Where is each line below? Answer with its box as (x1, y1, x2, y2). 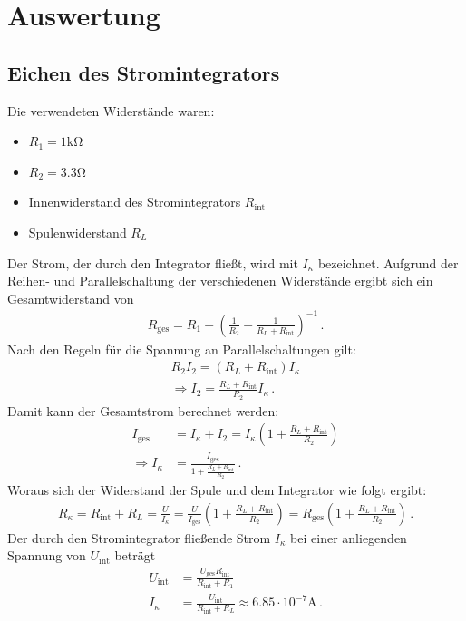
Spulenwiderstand (28, 222, 127, 241)
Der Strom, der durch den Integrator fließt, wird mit (7, 253, 298, 272)
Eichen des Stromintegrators (7, 58, 280, 86)
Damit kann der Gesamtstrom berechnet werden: (7, 401, 279, 420)
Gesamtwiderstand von (7, 288, 134, 307)
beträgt (114, 546, 156, 565)
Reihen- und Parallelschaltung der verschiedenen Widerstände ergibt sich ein (7, 271, 433, 290)
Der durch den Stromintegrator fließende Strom (7, 528, 271, 547)
